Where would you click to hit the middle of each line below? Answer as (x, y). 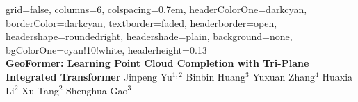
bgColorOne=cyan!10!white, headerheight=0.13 (106, 49)
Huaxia (337, 76)
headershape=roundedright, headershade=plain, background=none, (149, 36)
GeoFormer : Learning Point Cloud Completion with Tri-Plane (157, 63)
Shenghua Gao (97, 90)
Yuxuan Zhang (284, 76)
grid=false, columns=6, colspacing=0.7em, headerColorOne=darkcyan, (156, 9)
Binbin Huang (215, 76)
